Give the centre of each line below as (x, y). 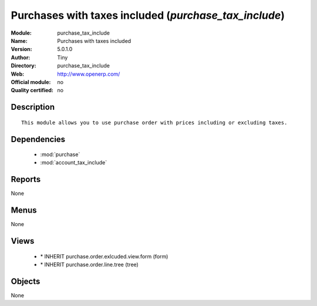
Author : (21, 57)
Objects (26, 281)
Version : (21, 49)
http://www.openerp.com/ (89, 74)
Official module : (31, 82)
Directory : (23, 66)
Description (33, 107)
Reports (26, 179)
